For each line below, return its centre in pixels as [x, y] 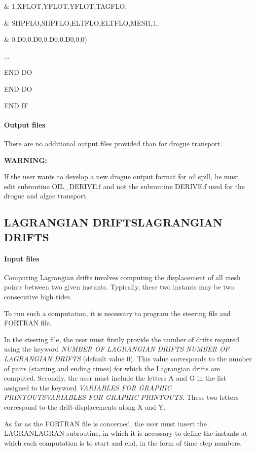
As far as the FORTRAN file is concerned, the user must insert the [106, 423]
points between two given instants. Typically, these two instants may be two [119, 287]
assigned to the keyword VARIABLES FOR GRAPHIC [88, 387]
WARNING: [26, 160]
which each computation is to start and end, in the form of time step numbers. [123, 442]
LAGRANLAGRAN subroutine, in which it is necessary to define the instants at [126, 433]
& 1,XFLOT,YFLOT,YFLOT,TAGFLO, [66, 6]
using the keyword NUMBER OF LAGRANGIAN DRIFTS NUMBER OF [117, 349]
